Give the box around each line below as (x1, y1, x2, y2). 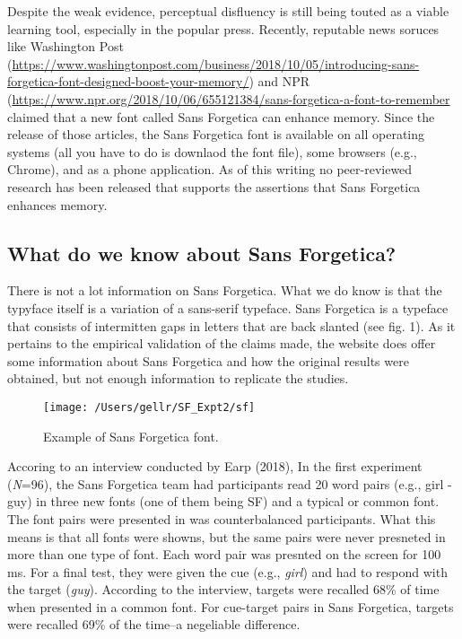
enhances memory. (7, 195, 108, 214)
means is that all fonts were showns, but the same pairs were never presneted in (7, 527, 446, 546)
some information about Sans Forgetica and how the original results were (7, 351, 409, 370)
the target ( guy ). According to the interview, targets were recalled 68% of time (7, 580, 440, 599)
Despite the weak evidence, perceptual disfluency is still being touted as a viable (7, 2, 449, 20)
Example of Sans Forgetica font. (43, 426, 219, 445)
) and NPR (248, 72, 310, 91)
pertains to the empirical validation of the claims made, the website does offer (7, 334, 436, 353)
